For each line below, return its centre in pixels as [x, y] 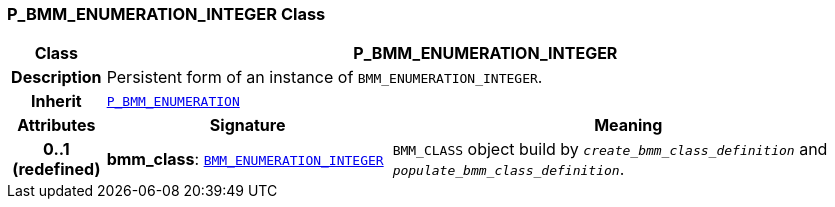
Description [56, 77]
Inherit [56, 101]
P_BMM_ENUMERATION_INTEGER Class [166, 14]
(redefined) [56, 169]
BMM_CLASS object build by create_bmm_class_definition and [610, 149]
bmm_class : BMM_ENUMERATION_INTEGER [245, 159]
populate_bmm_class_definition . [508, 169]
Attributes [56, 125]
